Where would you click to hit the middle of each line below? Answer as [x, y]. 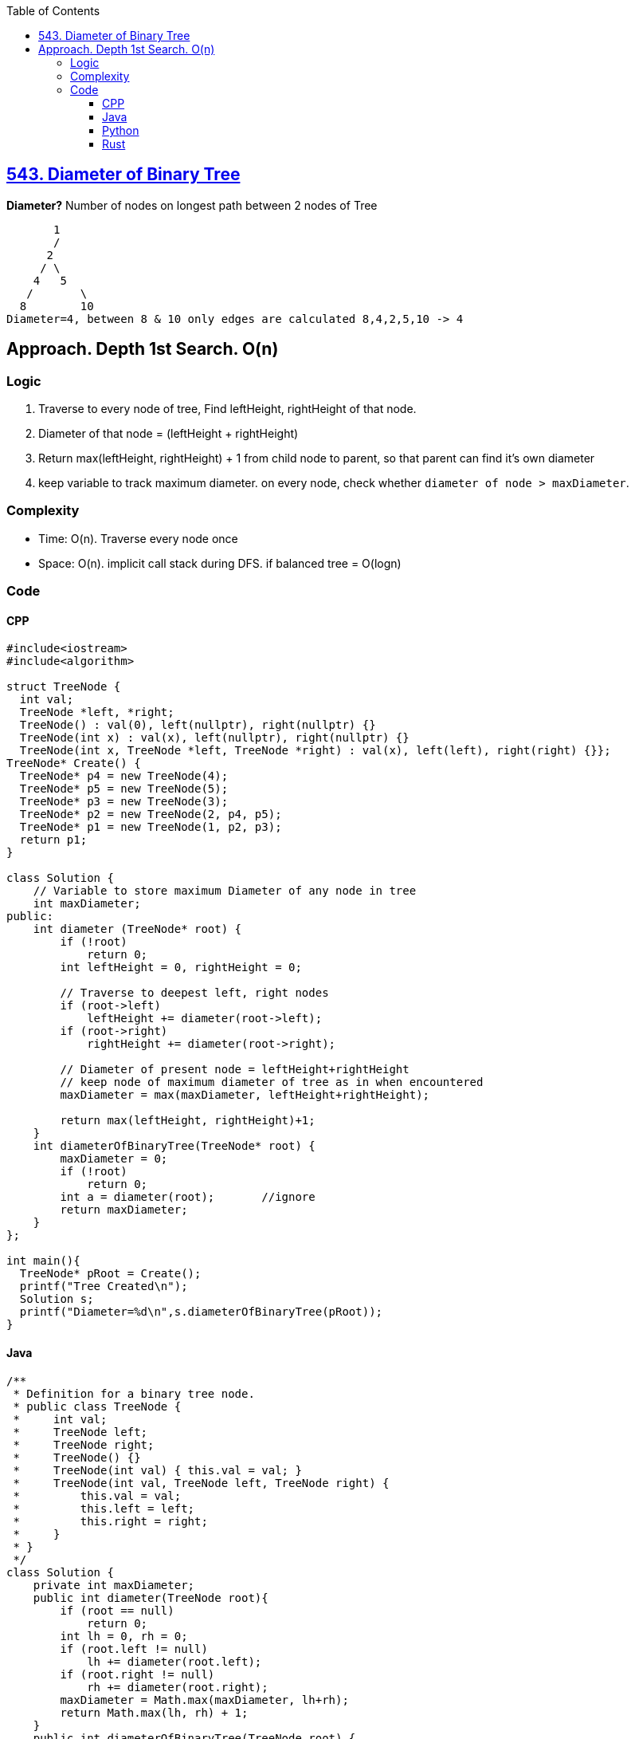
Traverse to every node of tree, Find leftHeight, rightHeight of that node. [227, 409]
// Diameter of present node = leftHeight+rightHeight [235, 1070]
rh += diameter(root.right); [178, 1687]
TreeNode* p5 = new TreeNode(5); [124, 789]
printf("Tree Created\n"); [104, 1287]
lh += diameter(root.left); [174, 1661]
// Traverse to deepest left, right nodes [194, 993]
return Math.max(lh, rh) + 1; [154, 1712]
